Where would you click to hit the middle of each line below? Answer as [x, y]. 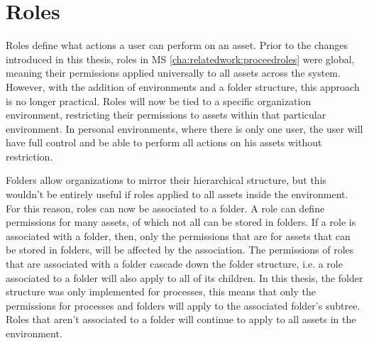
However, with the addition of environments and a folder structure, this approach [183, 86]
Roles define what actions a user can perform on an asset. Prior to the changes [177, 45]
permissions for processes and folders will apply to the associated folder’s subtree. [183, 305]
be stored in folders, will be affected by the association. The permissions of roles [180, 250]
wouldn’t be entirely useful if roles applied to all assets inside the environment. [177, 194]
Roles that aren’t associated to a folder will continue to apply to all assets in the [181, 319]
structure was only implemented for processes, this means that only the [161, 292]
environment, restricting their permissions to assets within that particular [166, 115]
